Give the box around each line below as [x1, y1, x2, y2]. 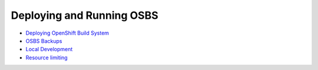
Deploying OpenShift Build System [25, 29, 109, 36]
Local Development [25, 46, 73, 53]
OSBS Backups [25, 37, 62, 44]
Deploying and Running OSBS [11, 9, 158, 22]
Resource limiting [25, 54, 68, 61]
